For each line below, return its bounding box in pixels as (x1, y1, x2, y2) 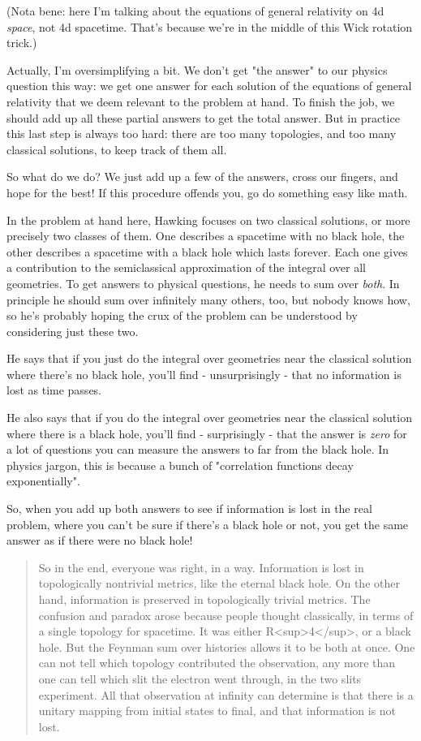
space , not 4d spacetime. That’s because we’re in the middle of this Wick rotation (6, 18, 413, 35)
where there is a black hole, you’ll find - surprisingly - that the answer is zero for (6, 424, 407, 442)
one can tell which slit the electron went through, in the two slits (38, 670, 362, 687)
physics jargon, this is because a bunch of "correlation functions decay (6, 456, 354, 473)
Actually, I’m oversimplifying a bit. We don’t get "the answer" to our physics (6, 61, 388, 78)
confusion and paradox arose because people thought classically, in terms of (38, 606, 414, 623)
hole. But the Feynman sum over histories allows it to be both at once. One (38, 638, 415, 655)
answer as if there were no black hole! (6, 532, 193, 549)
